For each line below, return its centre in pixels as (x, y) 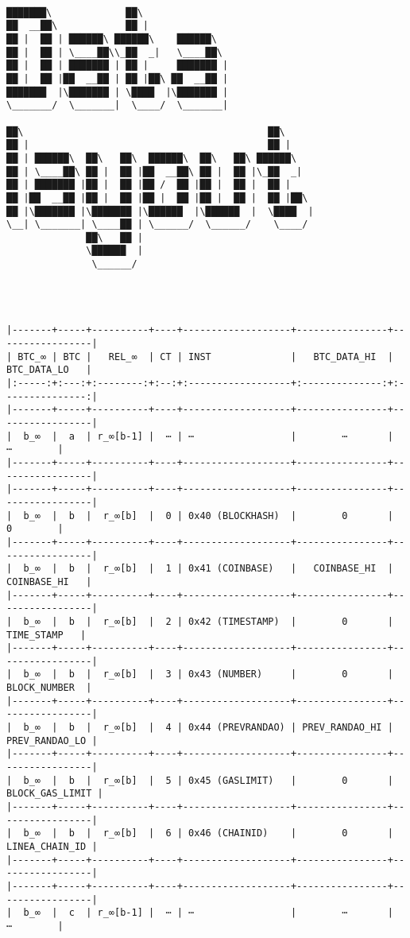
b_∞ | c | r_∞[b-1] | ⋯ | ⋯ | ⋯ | (208, 913)
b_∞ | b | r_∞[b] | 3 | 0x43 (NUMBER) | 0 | (208, 674)
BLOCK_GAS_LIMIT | (55, 794)
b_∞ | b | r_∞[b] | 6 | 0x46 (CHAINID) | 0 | (208, 833)
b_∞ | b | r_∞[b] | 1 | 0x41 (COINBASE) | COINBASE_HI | (208, 569)
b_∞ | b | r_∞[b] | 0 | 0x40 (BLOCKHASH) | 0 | (208, 516)
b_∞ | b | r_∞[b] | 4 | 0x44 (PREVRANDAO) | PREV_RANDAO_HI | (208, 728)
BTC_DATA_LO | (49, 370)
